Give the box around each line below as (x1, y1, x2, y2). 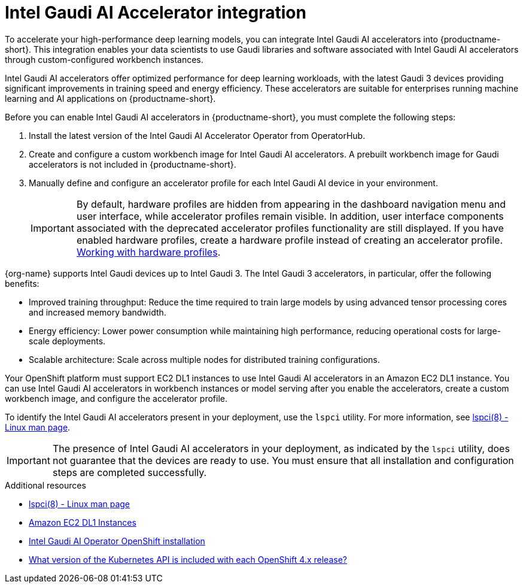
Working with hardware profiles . (76, 245, 221, 258)
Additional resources (5, 480, 86, 490)
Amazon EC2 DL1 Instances (29, 517, 136, 528)
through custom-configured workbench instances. (5, 54, 203, 65)
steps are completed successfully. (52, 466, 207, 478)
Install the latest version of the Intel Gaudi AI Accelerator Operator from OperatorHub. (29, 130, 366, 141)
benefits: (5, 278, 39, 289)
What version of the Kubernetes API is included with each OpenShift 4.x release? (29, 554, 347, 565)
